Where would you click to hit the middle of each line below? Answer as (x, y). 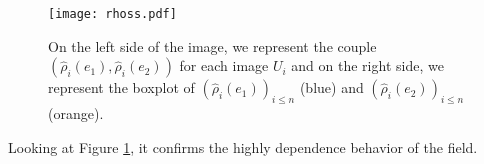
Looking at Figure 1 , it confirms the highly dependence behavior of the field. (243, 146)
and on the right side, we (367, 65)
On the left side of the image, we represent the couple (212, 45)
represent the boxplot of (121, 87)
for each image (224, 65)
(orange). (76, 113)
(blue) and (331, 87)
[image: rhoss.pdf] (112, 14)
